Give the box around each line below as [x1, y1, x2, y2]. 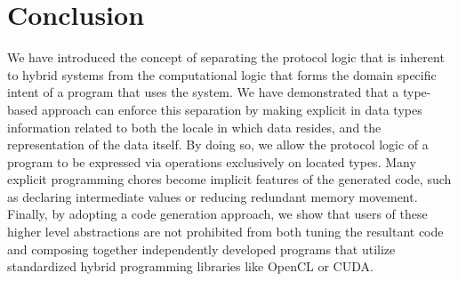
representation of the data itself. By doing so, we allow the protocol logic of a [7, 135, 429, 154]
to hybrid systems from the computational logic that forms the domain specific [7, 65, 437, 84]
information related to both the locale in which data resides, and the [7, 117, 382, 136]
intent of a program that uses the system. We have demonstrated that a [7, 83, 399, 101]
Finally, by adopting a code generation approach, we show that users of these [7, 205, 428, 223]
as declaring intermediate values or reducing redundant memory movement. [7, 187, 418, 205]
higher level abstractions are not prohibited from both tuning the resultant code [7, 222, 444, 241]
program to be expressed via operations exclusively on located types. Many [7, 152, 416, 171]
